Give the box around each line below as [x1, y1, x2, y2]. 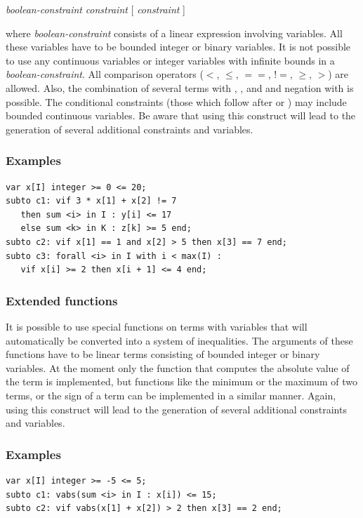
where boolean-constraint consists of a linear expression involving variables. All [6, 25, 343, 40]
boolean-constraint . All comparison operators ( [6, 67, 204, 81]
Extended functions [6, 291, 118, 309]
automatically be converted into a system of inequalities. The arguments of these [6, 333, 353, 347]
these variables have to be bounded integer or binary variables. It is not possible [6, 39, 351, 54]
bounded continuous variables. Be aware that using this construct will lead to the [6, 108, 356, 123]
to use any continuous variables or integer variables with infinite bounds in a [6, 53, 335, 67]
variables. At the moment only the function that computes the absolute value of [6, 360, 350, 375]
